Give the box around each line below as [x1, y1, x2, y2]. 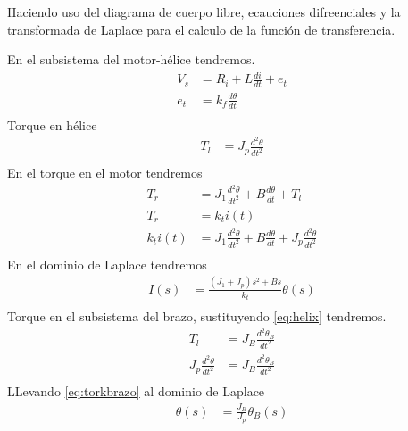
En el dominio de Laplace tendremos [7, 254, 207, 273]
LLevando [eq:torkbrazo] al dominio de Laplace [7, 382, 265, 401]
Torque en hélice [7, 115, 97, 134]
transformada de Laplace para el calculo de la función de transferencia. [7, 20, 396, 38]
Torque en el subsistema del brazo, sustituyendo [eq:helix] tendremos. [7, 307, 387, 326]
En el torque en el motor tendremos [7, 163, 203, 182]
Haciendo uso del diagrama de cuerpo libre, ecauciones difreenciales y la [7, 3, 401, 21]
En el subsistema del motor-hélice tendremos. [7, 50, 255, 69]
